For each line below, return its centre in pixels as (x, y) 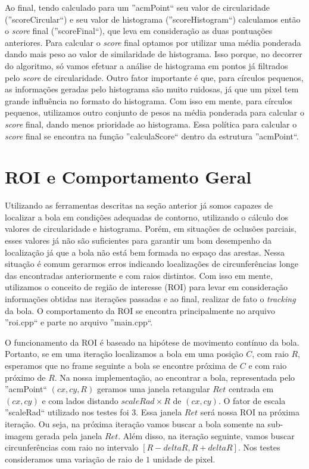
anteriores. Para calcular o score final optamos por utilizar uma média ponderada (153, 42)
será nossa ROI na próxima (250, 412)
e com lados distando (80, 400)
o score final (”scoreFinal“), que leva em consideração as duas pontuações (139, 31)
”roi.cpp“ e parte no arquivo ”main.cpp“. (79, 322)
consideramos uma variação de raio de (74, 459)
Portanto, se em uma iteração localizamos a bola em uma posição (124, 354)
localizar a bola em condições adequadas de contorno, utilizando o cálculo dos (146, 217)
